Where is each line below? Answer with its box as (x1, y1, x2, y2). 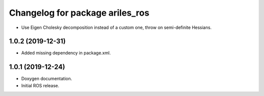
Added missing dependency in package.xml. (21, 50, 111, 56)
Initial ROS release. (21, 82, 60, 88)
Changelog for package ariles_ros (9, 7, 150, 18)
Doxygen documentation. (21, 76, 72, 82)
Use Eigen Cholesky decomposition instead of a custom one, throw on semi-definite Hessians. (21, 24, 212, 30)
